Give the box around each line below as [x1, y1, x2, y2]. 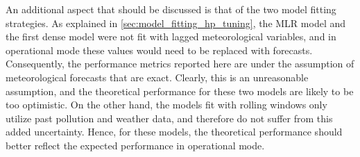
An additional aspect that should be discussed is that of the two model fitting [6, 2, 336, 16]
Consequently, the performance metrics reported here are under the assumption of [6, 56, 354, 71]
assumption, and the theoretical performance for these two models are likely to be [6, 83, 354, 98]
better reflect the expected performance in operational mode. [6, 138, 265, 152]
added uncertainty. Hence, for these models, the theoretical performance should [6, 124, 343, 139]
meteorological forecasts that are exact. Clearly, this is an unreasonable [6, 69, 309, 84]
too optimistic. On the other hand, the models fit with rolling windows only [6, 97, 327, 112]
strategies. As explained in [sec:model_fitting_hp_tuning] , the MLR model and [6, 15, 346, 30]
